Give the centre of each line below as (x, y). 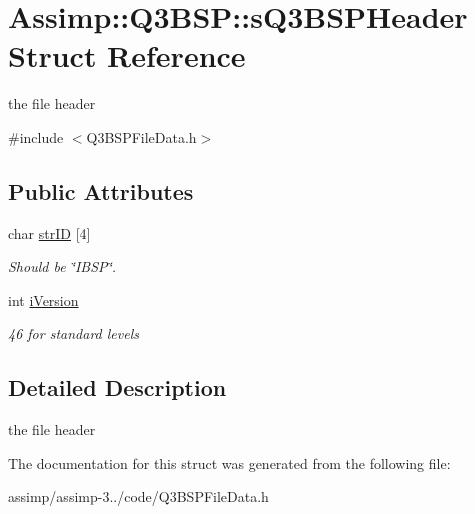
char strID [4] (49, 232)
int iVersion (43, 299)
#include (36, 136)
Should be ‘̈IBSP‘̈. (62, 266)
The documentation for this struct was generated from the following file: (229, 462)
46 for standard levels (73, 333)
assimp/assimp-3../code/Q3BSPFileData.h (138, 496)
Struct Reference (127, 55)
